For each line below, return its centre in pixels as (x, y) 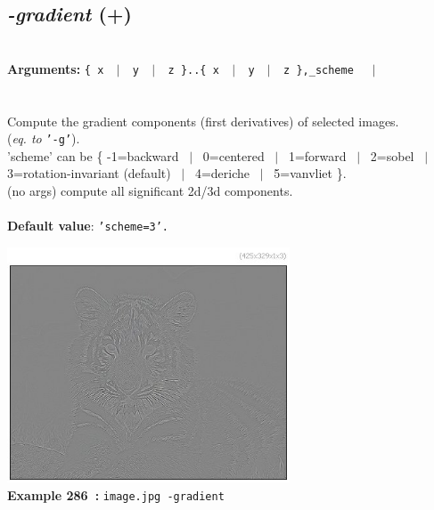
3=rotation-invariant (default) (89, 173)
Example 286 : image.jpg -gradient (116, 495)
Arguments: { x (56, 68)
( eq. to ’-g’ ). (44, 138)
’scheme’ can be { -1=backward (93, 155)
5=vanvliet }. (310, 173)
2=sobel (392, 155)
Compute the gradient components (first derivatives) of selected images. (203, 121)
